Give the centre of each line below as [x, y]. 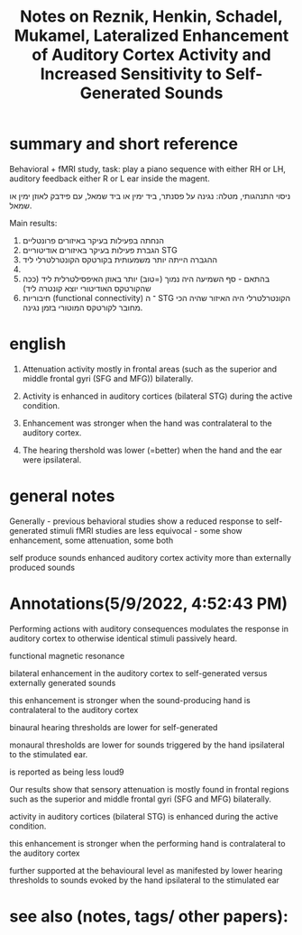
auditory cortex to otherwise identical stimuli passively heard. [124, 638]
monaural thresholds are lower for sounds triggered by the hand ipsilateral [147, 745]
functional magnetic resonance [67, 655]
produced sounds [42, 567]
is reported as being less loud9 [67, 772]
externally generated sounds [63, 683]
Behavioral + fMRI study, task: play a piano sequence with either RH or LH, [148, 169]
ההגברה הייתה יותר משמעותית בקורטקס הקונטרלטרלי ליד [120, 260]
